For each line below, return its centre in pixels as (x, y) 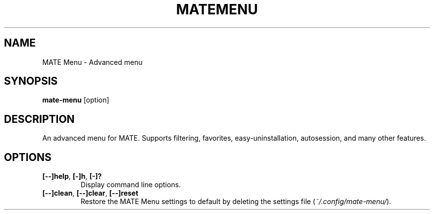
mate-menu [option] (76, 100)
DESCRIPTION (39, 119)
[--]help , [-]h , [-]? (72, 176)
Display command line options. (131, 185)
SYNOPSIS (31, 81)
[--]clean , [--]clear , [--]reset (90, 193)
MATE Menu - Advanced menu (92, 62)
